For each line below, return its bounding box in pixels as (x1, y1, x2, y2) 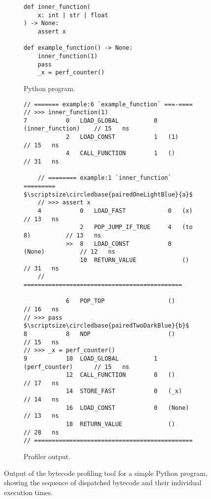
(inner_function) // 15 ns (24, 125, 129, 133)
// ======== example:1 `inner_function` (37, 174, 172, 182)
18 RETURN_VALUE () (65, 421, 175, 428)
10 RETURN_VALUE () (80, 256, 189, 264)
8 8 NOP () (24, 330, 175, 337)
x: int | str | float (37, 11, 108, 19)
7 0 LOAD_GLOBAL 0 (24, 117, 158, 124)
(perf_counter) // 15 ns (24, 363, 129, 370)
